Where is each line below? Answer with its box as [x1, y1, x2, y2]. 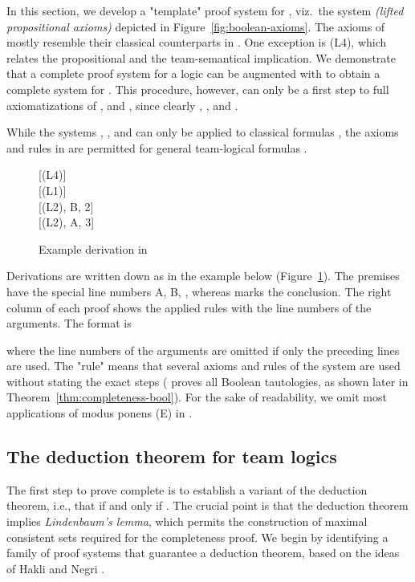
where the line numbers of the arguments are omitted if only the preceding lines [6, 341, 400, 358]
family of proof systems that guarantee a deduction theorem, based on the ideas [6, 544, 400, 561]
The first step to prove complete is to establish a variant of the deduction [6, 481, 368, 498]
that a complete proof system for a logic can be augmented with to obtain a [6, 65, 380, 82]
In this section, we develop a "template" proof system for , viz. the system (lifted [6, 2, 404, 18]
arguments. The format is [6, 315, 132, 332]
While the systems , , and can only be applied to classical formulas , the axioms [6, 124, 399, 140]
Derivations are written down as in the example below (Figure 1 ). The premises [6, 267, 400, 284]
